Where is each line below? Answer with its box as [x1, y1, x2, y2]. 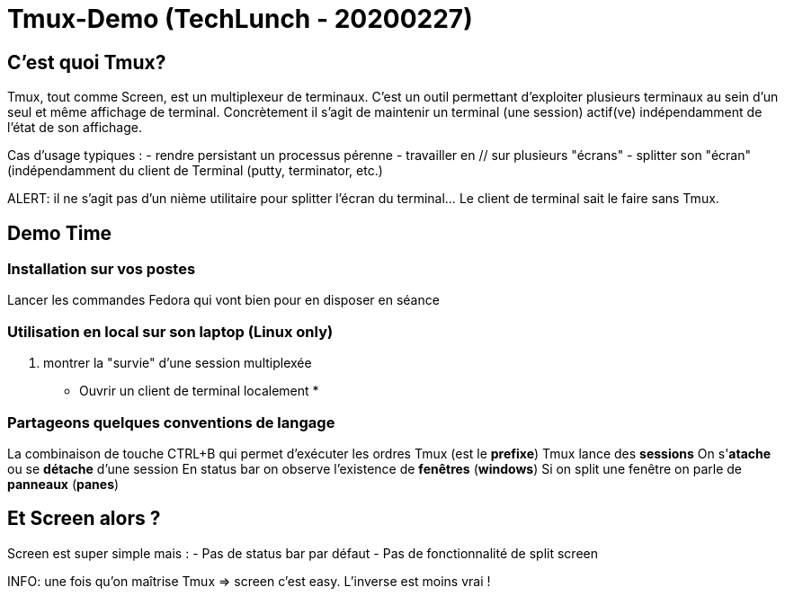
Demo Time [7, 221, 112, 245]
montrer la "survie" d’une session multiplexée [43, 355, 312, 371]
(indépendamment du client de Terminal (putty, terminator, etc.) [7, 163, 383, 179]
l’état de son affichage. [7, 120, 143, 136]
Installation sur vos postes [7, 260, 196, 279]
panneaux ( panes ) [7, 476, 120, 492]
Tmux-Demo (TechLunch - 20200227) [7, 4, 473, 34]
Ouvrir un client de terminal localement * [79, 383, 319, 399]
